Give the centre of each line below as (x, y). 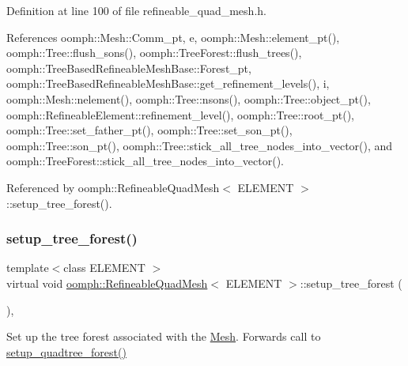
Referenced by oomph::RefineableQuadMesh (113, 187)
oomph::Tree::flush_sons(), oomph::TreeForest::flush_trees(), (154, 53)
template (28, 268)
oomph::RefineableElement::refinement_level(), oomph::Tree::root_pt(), (181, 114)
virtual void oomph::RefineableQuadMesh (107, 283)
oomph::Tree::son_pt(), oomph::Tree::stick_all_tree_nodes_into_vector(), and (200, 145)
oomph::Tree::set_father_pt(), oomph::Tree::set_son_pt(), (149, 130)
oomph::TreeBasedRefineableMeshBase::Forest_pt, (129, 68)
